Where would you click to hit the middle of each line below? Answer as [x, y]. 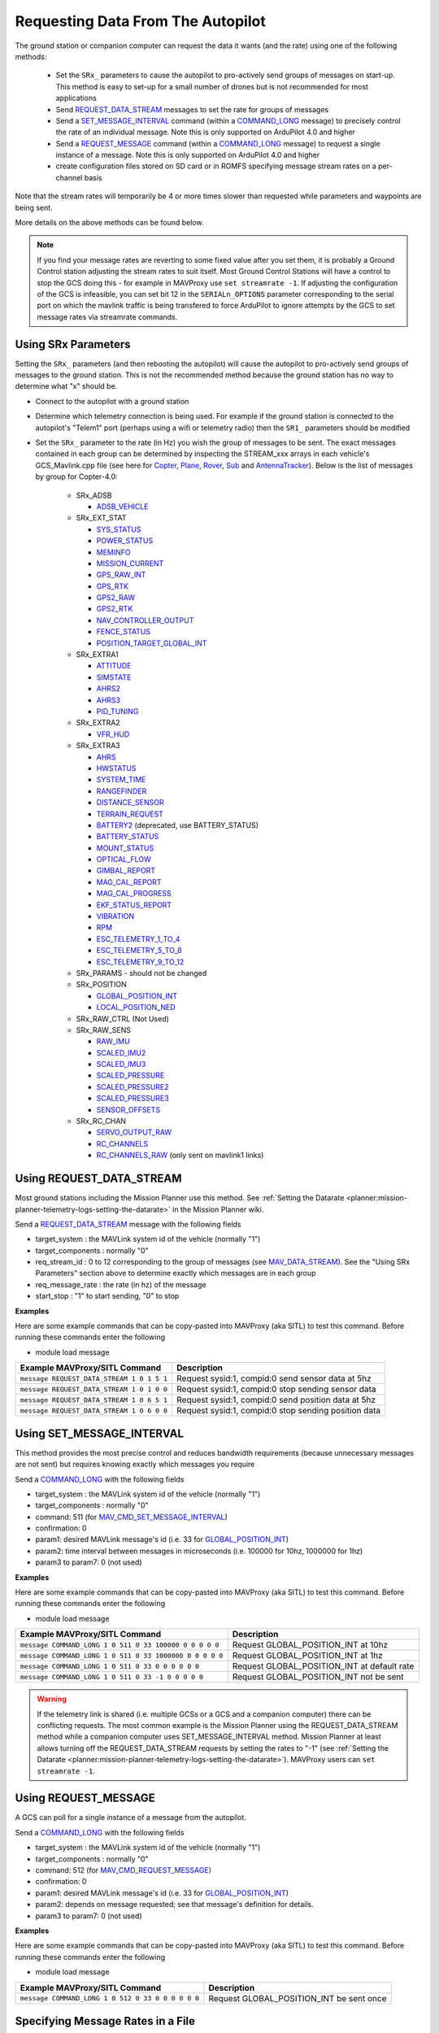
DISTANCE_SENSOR [130, 803]
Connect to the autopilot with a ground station [112, 401]
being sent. [34, 207]
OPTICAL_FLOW [124, 860]
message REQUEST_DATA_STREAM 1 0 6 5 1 [94, 1400]
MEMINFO [113, 552]
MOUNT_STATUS [125, 848]
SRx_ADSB [94, 495]
